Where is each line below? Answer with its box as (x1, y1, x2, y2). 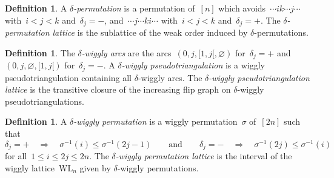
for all (5, 150, 27, 162)
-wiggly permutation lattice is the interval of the (115, 150, 292, 162)
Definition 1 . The (5, 46, 75, 59)
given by (79, 161, 111, 174)
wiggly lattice (5, 161, 55, 174)
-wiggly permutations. (117, 161, 199, 174)
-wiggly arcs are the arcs (81, 46, 172, 59)
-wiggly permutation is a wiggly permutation (73, 115, 238, 128)
